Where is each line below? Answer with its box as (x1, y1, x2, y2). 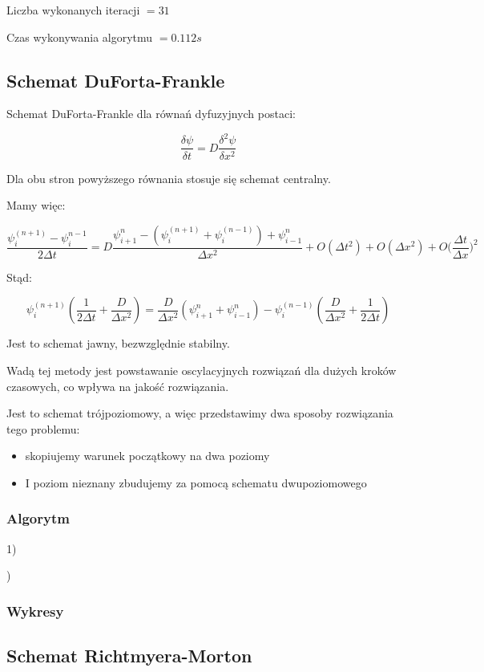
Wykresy (6, 601, 64, 621)
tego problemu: (6, 420, 80, 437)
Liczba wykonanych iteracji (6, 2, 140, 18)
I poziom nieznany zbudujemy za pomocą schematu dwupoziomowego (25, 474, 367, 491)
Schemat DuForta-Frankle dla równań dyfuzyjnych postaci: (6, 105, 296, 122)
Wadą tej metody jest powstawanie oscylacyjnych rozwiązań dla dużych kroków (6, 361, 397, 378)
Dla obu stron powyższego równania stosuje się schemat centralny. (6, 169, 331, 186)
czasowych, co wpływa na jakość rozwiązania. (6, 377, 229, 394)
